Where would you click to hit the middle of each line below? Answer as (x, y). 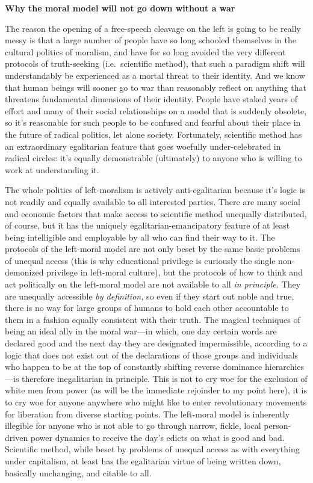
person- (277, 426)
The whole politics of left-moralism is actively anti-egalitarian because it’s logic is (155, 190)
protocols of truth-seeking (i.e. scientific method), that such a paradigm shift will (155, 63)
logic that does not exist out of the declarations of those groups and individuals (152, 355)
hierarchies (284, 367)
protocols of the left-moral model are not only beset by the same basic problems (153, 249)
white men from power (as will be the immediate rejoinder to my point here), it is (156, 390)
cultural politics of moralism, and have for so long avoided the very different (145, 51)
